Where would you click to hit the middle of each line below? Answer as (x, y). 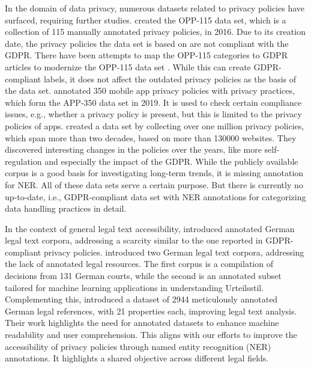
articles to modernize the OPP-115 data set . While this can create (128, 66)
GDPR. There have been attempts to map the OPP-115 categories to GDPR (146, 55)
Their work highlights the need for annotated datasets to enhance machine (142, 323)
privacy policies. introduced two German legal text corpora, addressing (174, 252)
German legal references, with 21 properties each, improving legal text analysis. (151, 311)
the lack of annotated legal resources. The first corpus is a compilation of (139, 264)
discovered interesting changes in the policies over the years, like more (133, 149)
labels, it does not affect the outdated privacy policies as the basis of (170, 78)
